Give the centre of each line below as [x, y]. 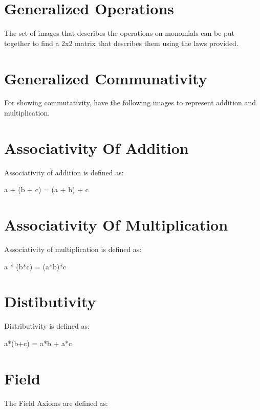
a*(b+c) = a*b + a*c [38, 343]
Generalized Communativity [106, 78]
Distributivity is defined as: [47, 326]
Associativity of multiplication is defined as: [73, 249]
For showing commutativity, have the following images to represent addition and [130, 102]
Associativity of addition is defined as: [64, 172]
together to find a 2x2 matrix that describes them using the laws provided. [121, 43]
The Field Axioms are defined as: [56, 403]
